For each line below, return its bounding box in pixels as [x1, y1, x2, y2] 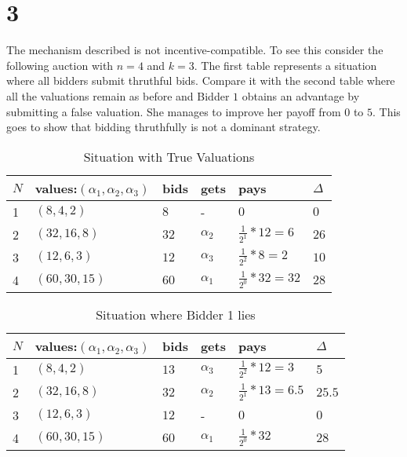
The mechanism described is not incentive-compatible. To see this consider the [6, 42, 383, 58]
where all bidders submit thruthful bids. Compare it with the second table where [6, 72, 395, 89]
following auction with [6, 57, 114, 73]
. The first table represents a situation [194, 57, 377, 73]
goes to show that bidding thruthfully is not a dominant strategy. [6, 119, 321, 135]
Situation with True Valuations [83, 147, 255, 166]
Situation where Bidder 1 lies [96, 305, 256, 324]
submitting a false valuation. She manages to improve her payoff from [6, 103, 341, 119]
